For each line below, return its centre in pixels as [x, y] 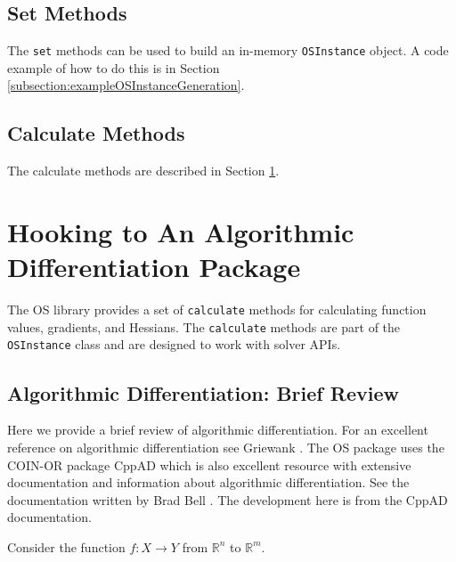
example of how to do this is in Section [114, 67]
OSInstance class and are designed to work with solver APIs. [174, 344]
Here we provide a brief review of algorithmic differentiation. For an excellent [218, 430]
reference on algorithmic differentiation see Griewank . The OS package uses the [226, 447]
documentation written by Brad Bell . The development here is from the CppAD [228, 499]
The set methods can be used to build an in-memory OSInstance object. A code [228, 50]
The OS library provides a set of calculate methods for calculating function [217, 310]
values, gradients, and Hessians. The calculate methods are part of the [204, 326]
